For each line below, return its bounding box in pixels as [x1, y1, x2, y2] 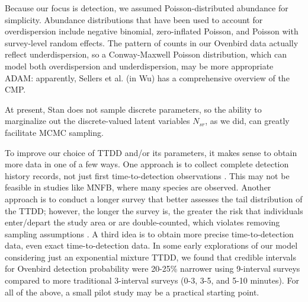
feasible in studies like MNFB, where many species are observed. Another [5, 181, 271, 193]
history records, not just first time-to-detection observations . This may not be [5, 169, 290, 182]
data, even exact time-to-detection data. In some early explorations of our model [5, 239, 298, 252]
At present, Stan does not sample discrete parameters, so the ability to [5, 103, 262, 115]
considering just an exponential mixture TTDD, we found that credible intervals [5, 250, 296, 263]
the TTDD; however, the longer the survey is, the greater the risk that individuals [5, 204, 303, 217]
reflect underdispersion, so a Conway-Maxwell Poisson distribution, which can [5, 48, 287, 61]
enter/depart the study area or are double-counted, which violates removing [5, 216, 280, 228]
